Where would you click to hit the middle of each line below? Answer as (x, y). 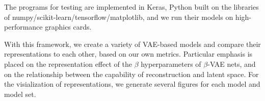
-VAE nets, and (232, 64)
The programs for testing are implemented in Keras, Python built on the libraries (131, 7)
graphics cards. (68, 27)
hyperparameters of (171, 64)
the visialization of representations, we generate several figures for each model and (132, 84)
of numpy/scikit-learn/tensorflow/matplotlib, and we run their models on (119, 17)
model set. (20, 94)
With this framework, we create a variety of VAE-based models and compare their (132, 44)
